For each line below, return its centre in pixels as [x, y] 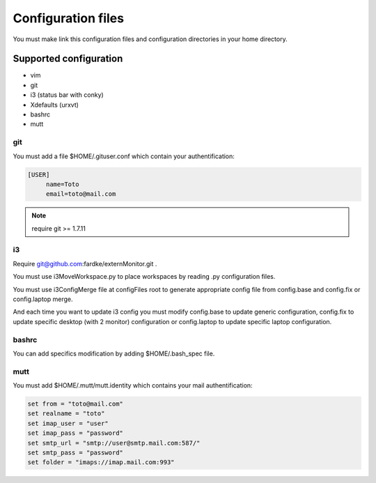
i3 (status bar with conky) [67, 95]
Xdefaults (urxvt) [55, 105]
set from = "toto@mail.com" [75, 404]
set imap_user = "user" [68, 423]
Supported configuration [68, 59]
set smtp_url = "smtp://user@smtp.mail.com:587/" [114, 443]
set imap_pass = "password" [75, 433]
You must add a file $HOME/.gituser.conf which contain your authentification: [124, 156]
